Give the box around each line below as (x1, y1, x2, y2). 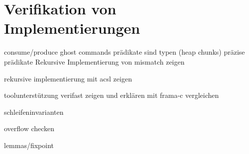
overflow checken (4, 123, 55, 134)
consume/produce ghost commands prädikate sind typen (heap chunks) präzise (4, 47, 245, 57)
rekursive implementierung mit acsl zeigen (4, 73, 132, 83)
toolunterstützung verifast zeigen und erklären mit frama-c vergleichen (4, 90, 219, 100)
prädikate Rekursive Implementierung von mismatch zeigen (4, 56, 185, 67)
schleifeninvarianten (4, 106, 64, 117)
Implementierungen (4, 18, 140, 38)
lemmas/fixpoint (4, 140, 54, 150)
